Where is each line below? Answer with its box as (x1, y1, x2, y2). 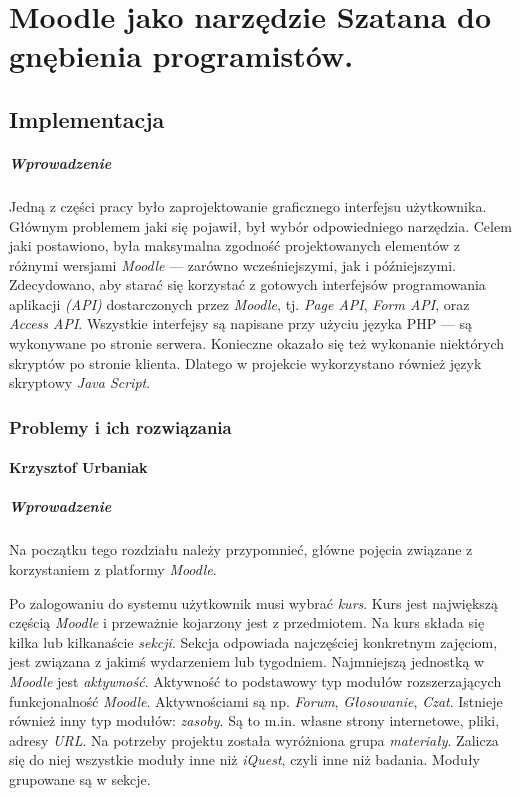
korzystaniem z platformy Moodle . (9, 559, 217, 580)
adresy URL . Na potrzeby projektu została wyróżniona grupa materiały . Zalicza (9, 729, 499, 750)
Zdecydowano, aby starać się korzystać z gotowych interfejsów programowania (9, 274, 486, 295)
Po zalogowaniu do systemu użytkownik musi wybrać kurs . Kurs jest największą (9, 592, 499, 613)
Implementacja (9, 103, 165, 134)
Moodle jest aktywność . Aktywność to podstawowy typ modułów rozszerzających (9, 671, 502, 691)
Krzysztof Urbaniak (9, 457, 148, 478)
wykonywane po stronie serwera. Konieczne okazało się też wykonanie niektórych (9, 333, 505, 354)
